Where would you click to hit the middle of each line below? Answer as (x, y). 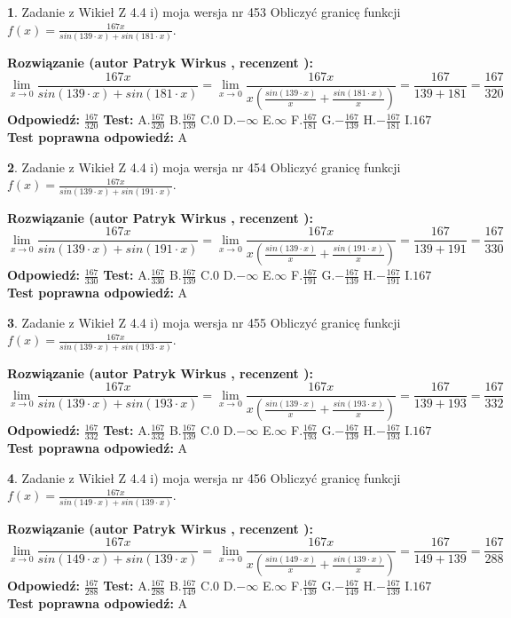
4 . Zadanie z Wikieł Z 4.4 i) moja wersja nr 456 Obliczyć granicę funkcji (204, 477)
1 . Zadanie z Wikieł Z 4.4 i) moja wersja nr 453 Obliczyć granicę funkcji (204, 12)
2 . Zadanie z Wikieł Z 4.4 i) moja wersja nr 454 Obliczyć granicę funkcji (204, 166)
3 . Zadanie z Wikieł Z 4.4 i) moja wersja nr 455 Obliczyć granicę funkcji (204, 322)
